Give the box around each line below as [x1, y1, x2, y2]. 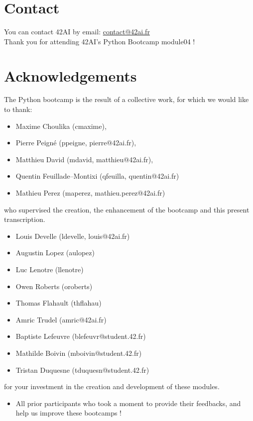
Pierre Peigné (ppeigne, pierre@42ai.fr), [15, 137, 136, 148]
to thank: [4, 104, 32, 114]
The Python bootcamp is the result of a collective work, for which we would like [4, 94, 249, 105]
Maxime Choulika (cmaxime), [15, 120, 107, 131]
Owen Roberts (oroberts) [15, 281, 93, 291]
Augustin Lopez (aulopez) [15, 247, 95, 258]
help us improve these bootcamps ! [15, 408, 122, 418]
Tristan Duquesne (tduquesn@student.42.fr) [15, 364, 149, 375]
